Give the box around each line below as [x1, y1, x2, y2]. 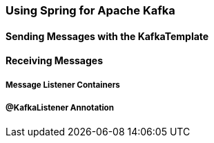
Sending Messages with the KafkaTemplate [6, 30, 209, 42]
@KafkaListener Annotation [6, 103, 114, 113]
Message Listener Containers [6, 79, 120, 90]
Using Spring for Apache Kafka [6, 3, 175, 17]
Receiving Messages [6, 55, 104, 67]
